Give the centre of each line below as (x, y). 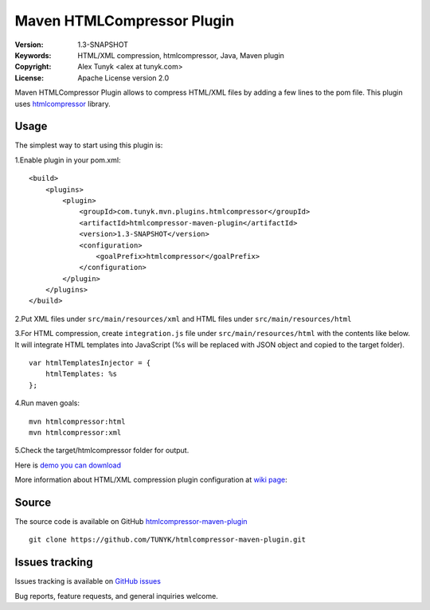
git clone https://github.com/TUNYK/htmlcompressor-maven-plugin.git (168, 540)
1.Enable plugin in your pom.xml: (68, 160)
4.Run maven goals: (47, 403)
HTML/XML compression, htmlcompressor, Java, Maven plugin (181, 55)
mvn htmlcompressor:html (77, 421)
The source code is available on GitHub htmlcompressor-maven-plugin (131, 522)
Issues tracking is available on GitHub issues (88, 581)
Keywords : (33, 55)
